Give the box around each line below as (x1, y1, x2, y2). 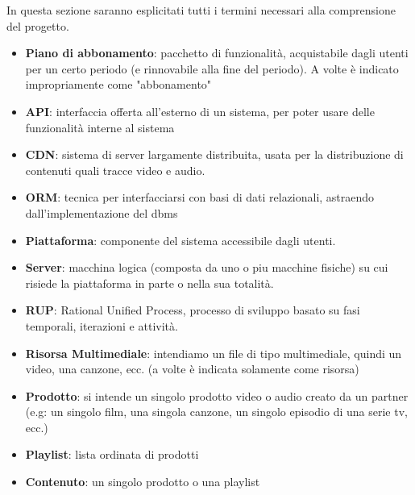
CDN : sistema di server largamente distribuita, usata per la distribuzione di (25, 146, 404, 163)
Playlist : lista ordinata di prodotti (25, 446, 199, 463)
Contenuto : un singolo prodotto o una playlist (25, 473, 260, 490)
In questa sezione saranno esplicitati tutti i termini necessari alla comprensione (6, 2, 396, 18)
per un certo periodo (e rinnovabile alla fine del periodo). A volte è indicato (25, 60, 399, 77)
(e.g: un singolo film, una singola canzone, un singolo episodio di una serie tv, (25, 403, 408, 420)
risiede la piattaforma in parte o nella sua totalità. (25, 274, 274, 291)
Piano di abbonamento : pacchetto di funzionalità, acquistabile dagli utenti (25, 44, 409, 61)
